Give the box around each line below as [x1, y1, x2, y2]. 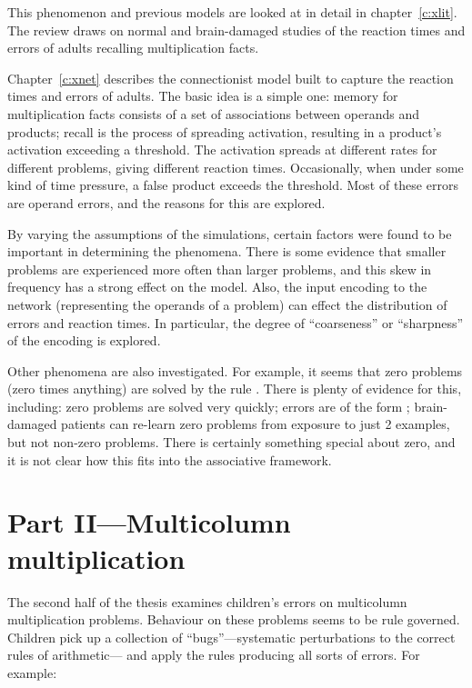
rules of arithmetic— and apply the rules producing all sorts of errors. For [7, 645, 420, 664]
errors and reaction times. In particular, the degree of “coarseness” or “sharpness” [7, 313, 464, 332]
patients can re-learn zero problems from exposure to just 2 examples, [61, 414, 450, 434]
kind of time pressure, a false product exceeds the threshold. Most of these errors [7, 175, 458, 194]
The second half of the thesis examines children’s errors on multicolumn [7, 592, 407, 611]
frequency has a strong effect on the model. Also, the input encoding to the [7, 277, 427, 296]
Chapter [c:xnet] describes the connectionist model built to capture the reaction [7, 68, 454, 87]
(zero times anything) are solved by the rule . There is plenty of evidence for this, [7, 379, 462, 398]
